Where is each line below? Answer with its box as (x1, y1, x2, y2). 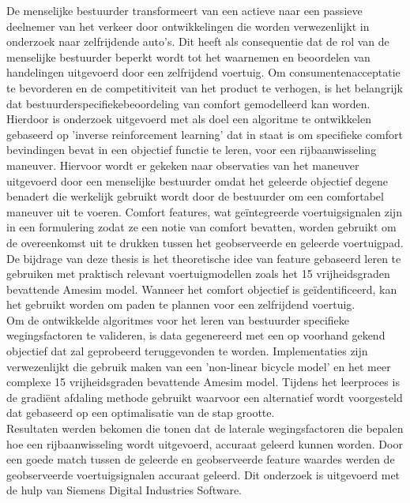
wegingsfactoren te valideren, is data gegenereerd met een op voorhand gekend (6, 327, 386, 343)
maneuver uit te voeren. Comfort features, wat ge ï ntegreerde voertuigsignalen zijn (6, 203, 402, 220)
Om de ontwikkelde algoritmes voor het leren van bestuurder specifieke (6, 311, 350, 328)
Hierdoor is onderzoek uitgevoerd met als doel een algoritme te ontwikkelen (6, 111, 371, 127)
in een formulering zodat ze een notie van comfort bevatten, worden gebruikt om (6, 219, 397, 235)
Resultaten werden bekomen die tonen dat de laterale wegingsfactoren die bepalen (6, 420, 404, 437)
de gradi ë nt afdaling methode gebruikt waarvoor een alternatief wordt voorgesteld (6, 389, 403, 405)
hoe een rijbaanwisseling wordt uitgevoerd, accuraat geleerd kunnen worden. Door (6, 435, 403, 452)
